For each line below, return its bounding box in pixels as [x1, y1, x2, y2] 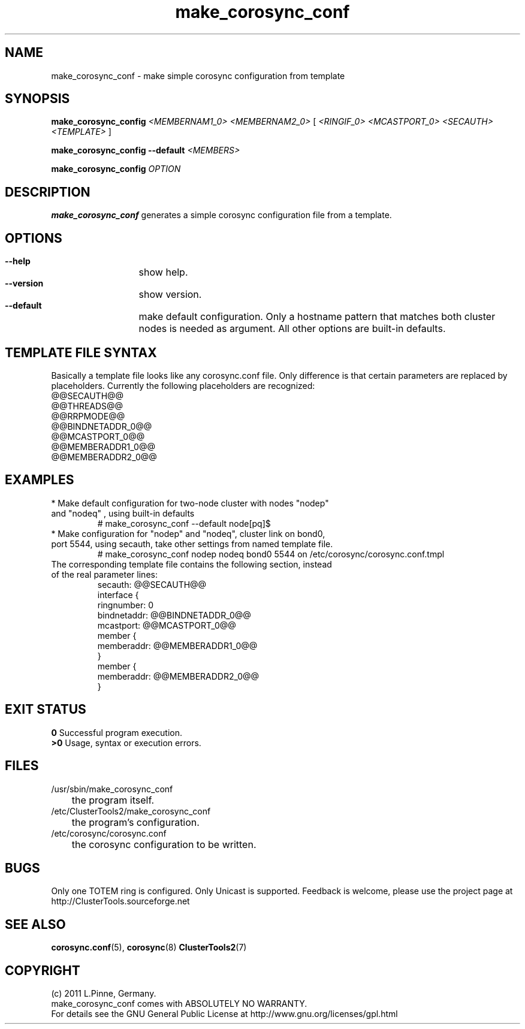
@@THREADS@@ [51, 400, 123, 411]
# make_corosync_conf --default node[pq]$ [97, 518, 271, 529]
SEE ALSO [5, 916, 66, 932]
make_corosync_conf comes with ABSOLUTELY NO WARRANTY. [51, 998, 307, 1009]
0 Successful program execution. [51, 727, 182, 738]
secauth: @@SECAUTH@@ [97, 579, 207, 590]
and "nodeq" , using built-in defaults [51, 508, 195, 518]
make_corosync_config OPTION [51, 164, 181, 174]
